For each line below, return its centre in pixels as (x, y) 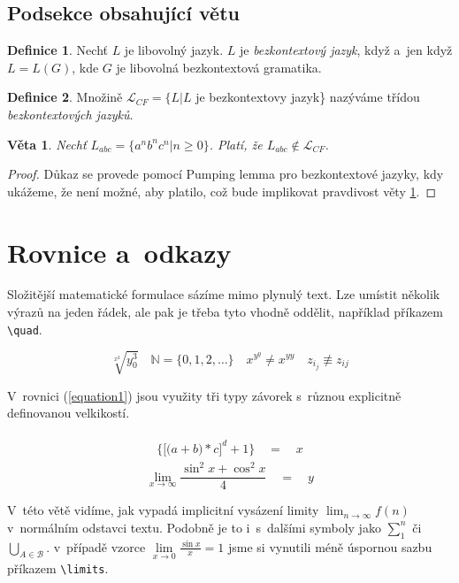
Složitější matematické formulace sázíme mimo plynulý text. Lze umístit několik (224, 294)
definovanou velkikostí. (69, 413)
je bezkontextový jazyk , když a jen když (346, 50)
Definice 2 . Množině (65, 97)
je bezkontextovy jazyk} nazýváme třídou (308, 97)
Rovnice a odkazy (119, 252)
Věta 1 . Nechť (47, 144)
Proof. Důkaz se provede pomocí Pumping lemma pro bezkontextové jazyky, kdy (226, 174)
